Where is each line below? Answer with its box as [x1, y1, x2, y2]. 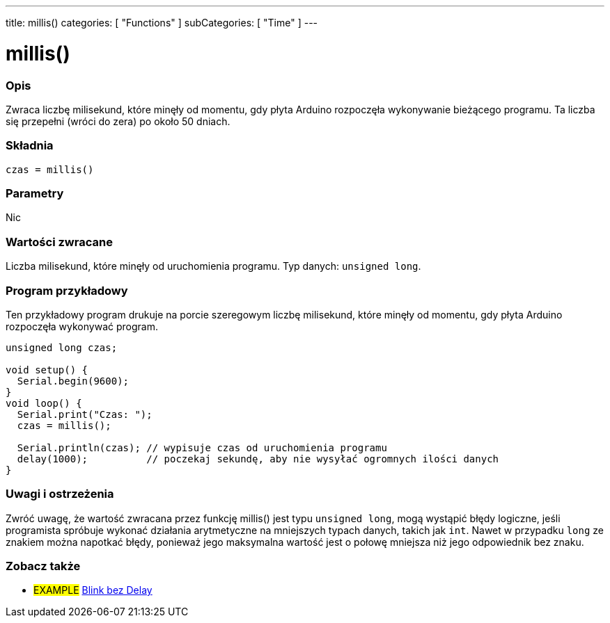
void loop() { [6, 397, 82, 409]
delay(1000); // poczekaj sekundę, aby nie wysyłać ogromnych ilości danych [17, 453, 499, 464]
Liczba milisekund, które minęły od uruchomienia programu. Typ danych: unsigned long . [6, 260, 421, 273]
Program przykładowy [6, 283, 128, 298]
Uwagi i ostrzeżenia [6, 487, 114, 501]
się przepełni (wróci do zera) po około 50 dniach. [6, 115, 230, 127]
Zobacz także [6, 559, 81, 573]
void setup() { [6, 364, 88, 375]
